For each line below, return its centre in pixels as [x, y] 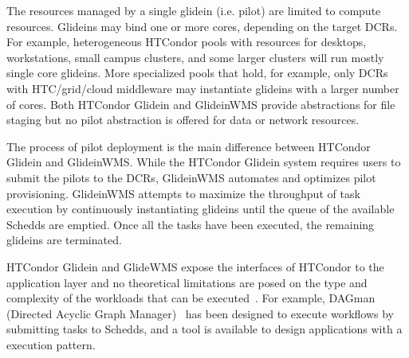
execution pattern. [51, 344]
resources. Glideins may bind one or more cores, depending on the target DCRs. [202, 26]
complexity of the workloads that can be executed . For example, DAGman [191, 298]
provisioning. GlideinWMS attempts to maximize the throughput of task [183, 193]
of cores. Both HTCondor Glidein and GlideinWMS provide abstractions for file [201, 104]
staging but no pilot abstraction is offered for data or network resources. [183, 120]
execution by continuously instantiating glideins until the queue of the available [201, 209]
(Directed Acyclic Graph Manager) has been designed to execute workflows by [200, 313]
